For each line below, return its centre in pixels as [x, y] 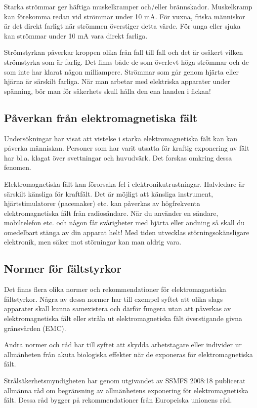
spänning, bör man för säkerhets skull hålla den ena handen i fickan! [107, 91]
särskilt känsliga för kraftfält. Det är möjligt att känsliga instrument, [108, 193]
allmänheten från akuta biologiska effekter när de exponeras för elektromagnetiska [128, 354]
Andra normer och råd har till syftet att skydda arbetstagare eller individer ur [123, 345]
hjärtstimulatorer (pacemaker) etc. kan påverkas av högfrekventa [102, 203]
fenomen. [18, 167]
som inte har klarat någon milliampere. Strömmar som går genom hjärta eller [121, 71]
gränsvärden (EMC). [35, 328]
